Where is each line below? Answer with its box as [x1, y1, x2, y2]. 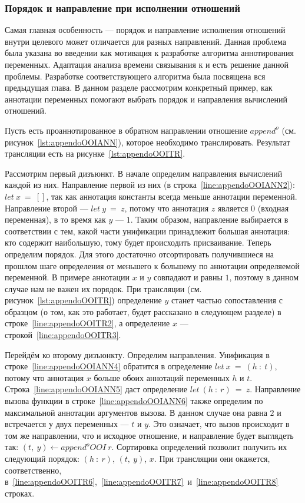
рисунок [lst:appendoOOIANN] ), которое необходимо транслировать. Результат [5, 135, 290, 148]
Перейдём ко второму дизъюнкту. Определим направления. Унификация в [5, 348, 270, 360]
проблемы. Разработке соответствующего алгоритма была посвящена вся [5, 70, 266, 82]
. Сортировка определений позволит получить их [111, 441, 287, 453]
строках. [5, 487, 35, 499]
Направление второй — [5, 201, 88, 214]
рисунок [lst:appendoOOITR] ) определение [5, 294, 162, 306]
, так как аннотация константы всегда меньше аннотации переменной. [46, 190, 297, 202]
